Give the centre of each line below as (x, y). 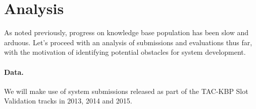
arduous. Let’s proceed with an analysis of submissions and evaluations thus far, (128, 42)
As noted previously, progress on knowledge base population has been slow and (126, 32)
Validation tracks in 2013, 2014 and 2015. (68, 101)
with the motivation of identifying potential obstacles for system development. (125, 52)
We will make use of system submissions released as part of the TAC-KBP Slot (126, 91)
